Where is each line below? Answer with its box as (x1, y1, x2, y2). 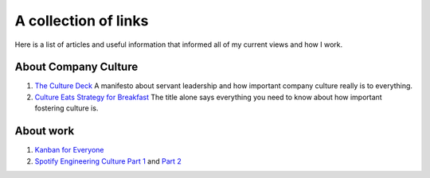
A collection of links (14, 12, 149, 29)
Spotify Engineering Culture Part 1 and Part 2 (34, 156, 182, 166)
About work (14, 124, 75, 138)
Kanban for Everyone (34, 145, 104, 155)
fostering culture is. (34, 103, 99, 113)
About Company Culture (14, 60, 139, 74)
